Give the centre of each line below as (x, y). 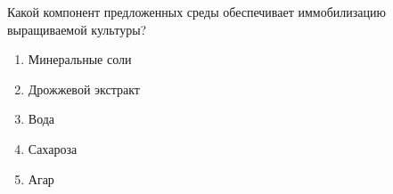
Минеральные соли (80, 59)
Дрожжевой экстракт (84, 89)
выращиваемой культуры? (77, 29)
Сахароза (53, 148)
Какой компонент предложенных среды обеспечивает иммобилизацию (196, 12)
